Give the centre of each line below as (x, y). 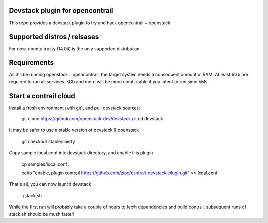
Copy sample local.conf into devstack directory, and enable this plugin (81, 153)
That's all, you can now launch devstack (50, 184)
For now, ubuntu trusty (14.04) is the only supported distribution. (75, 49)
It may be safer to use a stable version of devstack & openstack (74, 130)
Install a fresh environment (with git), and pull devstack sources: (75, 108)
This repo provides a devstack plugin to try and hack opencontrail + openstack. (91, 23)
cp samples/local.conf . (45, 164)
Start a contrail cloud (42, 96)
